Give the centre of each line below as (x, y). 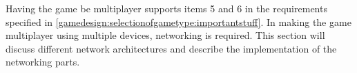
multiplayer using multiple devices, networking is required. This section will (165, 35)
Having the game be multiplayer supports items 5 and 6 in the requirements (166, 8)
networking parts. (43, 62)
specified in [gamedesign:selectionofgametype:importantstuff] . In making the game (178, 21)
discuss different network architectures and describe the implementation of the (171, 48)
